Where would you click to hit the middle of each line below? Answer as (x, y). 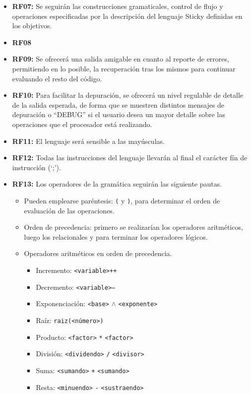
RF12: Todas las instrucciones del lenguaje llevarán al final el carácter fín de (130, 158)
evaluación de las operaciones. (69, 210)
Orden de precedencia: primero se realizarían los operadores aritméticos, (133, 227)
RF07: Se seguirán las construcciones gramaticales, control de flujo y (118, 6)
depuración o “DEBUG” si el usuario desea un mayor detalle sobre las (119, 114)
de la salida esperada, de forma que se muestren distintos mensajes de (118, 104)
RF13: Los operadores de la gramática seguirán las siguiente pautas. (117, 184)
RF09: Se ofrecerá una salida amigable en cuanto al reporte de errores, (121, 59)
